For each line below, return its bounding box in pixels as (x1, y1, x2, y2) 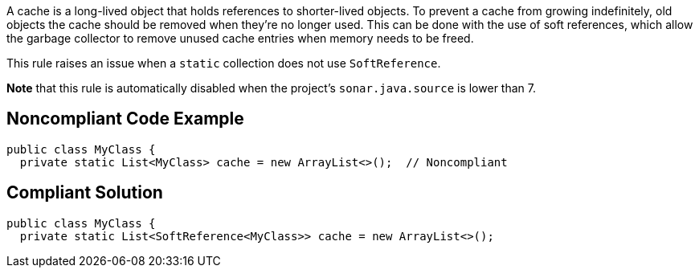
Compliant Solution (6, 182, 163, 203)
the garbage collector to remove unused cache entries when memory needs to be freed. (6, 31, 474, 45)
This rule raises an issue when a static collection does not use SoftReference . (6, 56, 441, 70)
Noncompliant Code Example (6, 108, 244, 129)
